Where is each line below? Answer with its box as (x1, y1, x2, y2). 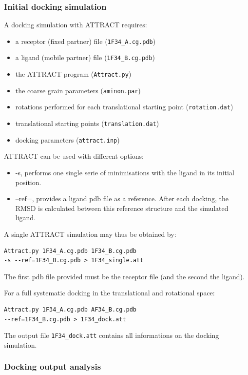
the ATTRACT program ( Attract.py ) (15, 69, 132, 79)
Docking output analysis (4, 360, 101, 373)
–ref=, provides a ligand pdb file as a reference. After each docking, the (15, 193, 229, 204)
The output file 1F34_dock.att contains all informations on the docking (4, 330, 219, 340)
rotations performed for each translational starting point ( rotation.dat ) (15, 102, 233, 112)
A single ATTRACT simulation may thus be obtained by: (4, 229, 176, 239)
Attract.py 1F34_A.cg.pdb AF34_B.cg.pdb (4, 306, 137, 313)
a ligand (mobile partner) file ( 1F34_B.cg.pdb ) (15, 52, 155, 62)
